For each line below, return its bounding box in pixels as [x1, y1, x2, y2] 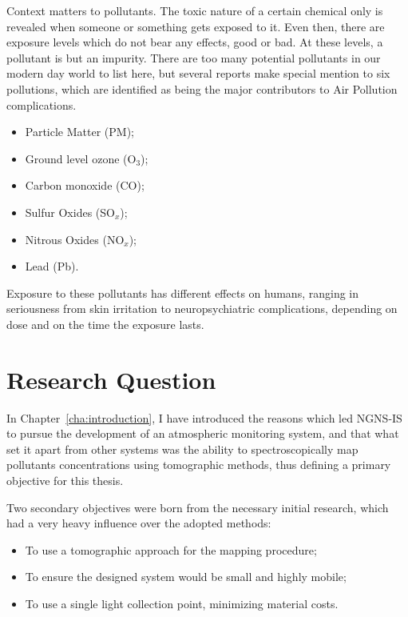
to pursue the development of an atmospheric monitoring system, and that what [6, 425, 399, 442]
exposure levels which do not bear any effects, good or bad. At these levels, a [6, 34, 383, 50]
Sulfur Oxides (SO [25, 203, 115, 220]
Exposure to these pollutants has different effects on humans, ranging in [6, 284, 358, 301]
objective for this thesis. [6, 472, 124, 488]
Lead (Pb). [25, 258, 79, 274]
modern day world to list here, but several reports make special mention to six [6, 65, 390, 82]
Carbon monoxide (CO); [25, 177, 145, 194]
